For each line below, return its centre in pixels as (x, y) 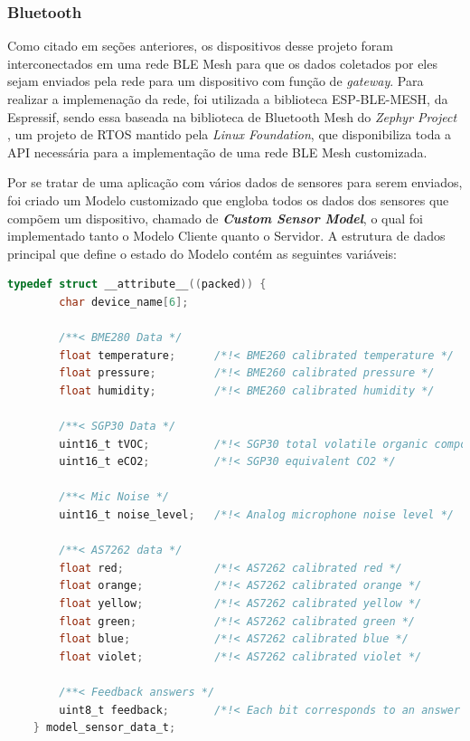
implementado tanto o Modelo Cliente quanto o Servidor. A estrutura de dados (226, 236)
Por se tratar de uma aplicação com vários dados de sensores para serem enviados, (235, 182)
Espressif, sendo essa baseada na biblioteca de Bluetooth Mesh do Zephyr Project (232, 116)
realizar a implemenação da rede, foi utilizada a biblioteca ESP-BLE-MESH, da (228, 99)
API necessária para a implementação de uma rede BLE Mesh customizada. (217, 152)
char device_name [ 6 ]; (124, 302)
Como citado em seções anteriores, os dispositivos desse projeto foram (200, 46)
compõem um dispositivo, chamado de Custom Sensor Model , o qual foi (215, 218)
